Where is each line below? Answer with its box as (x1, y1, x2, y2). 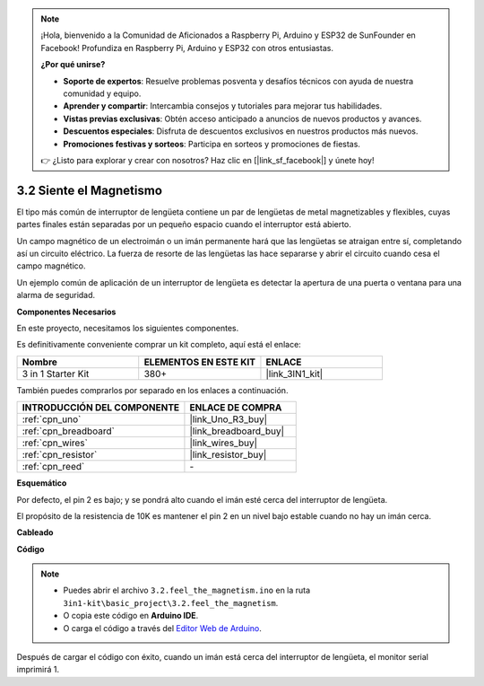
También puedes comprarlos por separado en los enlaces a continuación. (16, 384, 289, 395)
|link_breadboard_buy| (189, 425, 285, 437)
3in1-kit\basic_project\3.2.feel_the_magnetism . (63, 597, 279, 608)
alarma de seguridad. (16, 290, 96, 301)
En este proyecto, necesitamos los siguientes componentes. (16, 322, 239, 333)
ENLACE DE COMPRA (189, 401, 282, 414)
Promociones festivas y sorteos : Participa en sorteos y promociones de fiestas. (63, 138, 360, 149)
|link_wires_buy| (189, 436, 258, 449)
